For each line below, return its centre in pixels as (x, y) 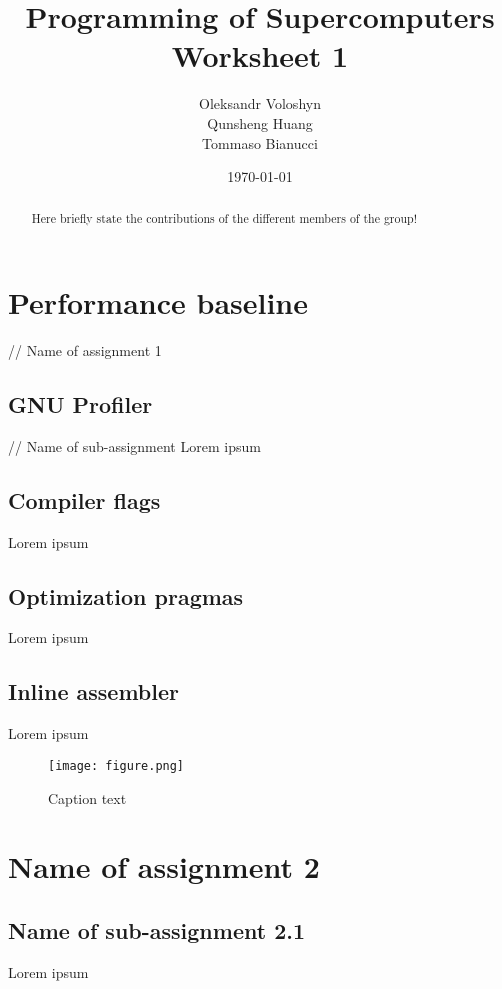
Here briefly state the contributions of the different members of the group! (224, 218)
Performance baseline (158, 302)
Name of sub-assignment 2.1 (156, 929)
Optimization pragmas (126, 595)
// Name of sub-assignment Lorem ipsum (134, 445)
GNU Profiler (80, 404)
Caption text (87, 797)
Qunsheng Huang (260, 122)
